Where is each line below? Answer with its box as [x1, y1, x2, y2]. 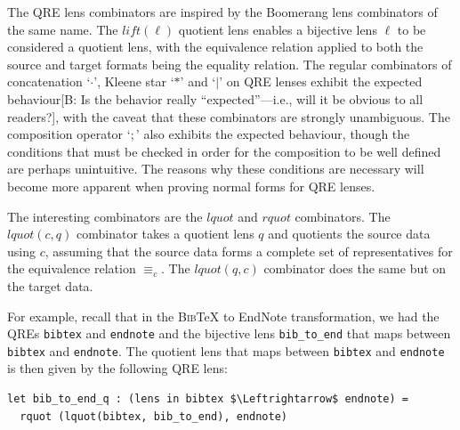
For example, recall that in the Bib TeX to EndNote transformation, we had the [7, 306, 440, 325]
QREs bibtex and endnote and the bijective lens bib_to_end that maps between [7, 324, 451, 343]
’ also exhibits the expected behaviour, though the [135, 125, 410, 143]
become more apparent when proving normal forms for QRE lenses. [7, 176, 375, 195]
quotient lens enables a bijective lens [178, 20, 377, 38]
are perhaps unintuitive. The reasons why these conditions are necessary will [7, 159, 424, 178]
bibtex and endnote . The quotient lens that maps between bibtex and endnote [7, 341, 445, 360]
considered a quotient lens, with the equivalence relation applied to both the [7, 37, 424, 56]
